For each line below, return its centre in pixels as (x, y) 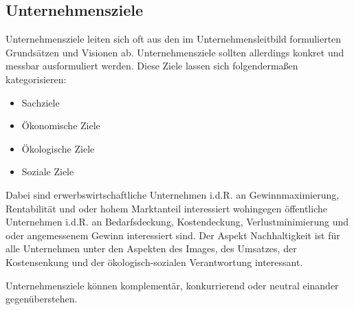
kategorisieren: (36, 79)
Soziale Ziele (48, 171)
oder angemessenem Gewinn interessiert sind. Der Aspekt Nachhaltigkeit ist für (173, 235)
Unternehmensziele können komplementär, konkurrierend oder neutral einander (172, 285)
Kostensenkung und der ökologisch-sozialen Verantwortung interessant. (154, 262)
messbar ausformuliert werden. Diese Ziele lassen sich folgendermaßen (152, 66)
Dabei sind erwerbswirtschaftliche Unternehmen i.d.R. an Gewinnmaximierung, (173, 194)
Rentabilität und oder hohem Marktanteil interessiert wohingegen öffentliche (166, 208)
